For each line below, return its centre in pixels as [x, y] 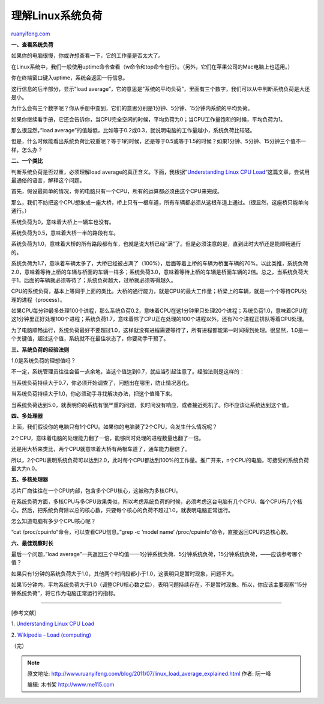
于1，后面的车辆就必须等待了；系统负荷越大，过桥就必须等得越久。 [94, 280]
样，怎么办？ [27, 150]
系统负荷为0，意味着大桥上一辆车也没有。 [63, 222]
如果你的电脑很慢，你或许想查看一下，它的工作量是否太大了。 [87, 56]
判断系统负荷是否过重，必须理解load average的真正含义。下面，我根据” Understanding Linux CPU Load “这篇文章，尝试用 [160, 172]
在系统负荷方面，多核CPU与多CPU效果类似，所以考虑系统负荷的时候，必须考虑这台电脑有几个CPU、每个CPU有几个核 [157, 501]
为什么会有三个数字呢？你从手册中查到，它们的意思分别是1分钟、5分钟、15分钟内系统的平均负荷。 [132, 108]
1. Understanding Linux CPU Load [53, 624]
